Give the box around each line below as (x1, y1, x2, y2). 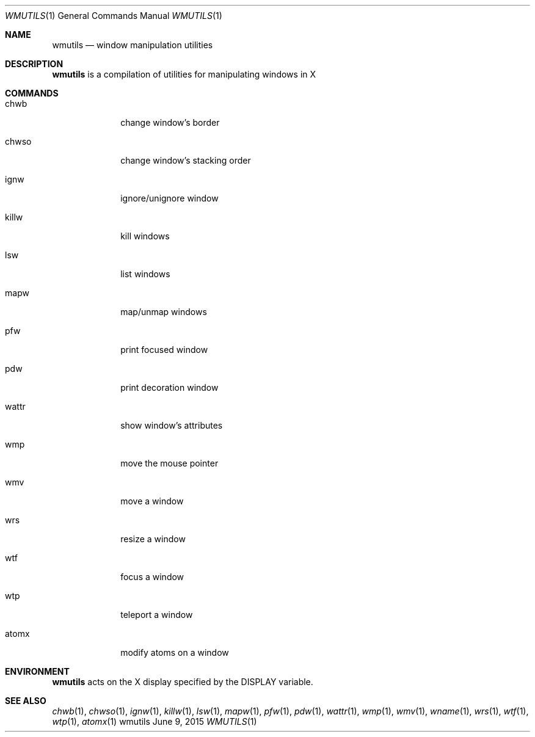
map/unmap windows (120, 307, 207, 317)
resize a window (120, 534, 186, 544)
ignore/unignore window (120, 193, 219, 203)
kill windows (120, 231, 170, 241)
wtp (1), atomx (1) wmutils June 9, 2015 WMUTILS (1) (52, 716, 257, 727)
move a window (120, 496, 184, 506)
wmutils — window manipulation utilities (52, 40, 213, 50)
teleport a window (120, 609, 193, 620)
